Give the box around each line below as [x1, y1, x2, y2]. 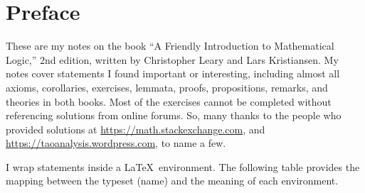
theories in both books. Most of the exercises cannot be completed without [6, 94, 332, 109]
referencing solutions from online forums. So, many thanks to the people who [6, 108, 342, 123]
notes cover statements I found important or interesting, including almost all [6, 66, 340, 81]
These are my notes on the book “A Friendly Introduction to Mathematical [6, 38, 334, 53]
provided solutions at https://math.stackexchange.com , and [6, 121, 265, 136]
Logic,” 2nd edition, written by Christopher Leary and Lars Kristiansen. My [6, 52, 339, 67]
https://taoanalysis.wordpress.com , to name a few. [6, 136, 226, 150]
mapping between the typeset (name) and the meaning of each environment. [6, 173, 339, 188]
